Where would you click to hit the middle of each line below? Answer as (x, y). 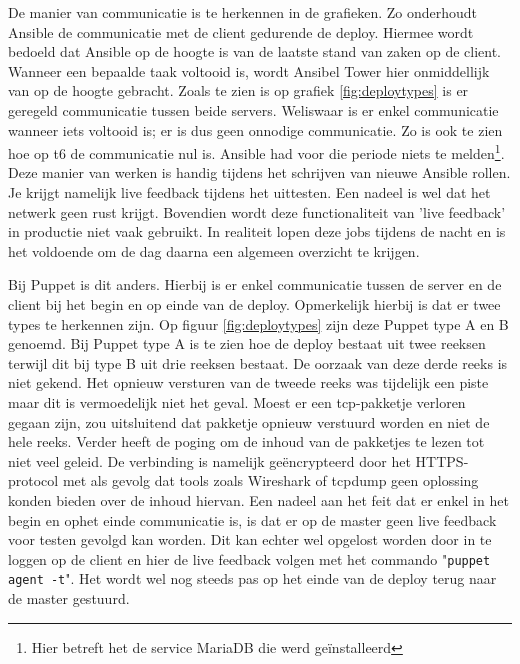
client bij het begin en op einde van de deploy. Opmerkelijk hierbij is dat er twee (254, 303)
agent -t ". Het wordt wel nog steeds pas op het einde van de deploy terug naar (252, 578)
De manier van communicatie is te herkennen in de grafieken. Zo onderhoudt (243, 12)
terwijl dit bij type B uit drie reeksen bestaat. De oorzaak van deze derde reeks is (258, 362)
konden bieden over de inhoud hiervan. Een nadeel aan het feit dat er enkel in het (258, 499)
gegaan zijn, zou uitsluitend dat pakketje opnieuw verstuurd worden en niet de (249, 421)
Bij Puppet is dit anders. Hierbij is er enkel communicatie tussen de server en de (255, 284)
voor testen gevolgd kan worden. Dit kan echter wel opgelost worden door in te (250, 539)
